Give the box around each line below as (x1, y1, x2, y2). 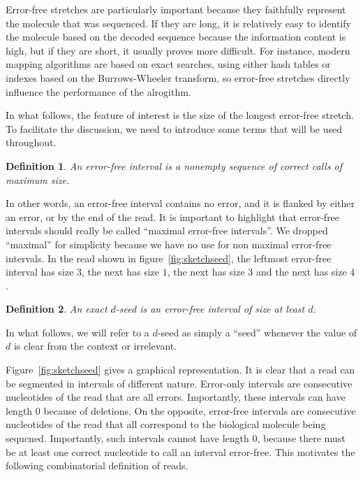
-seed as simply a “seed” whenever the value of (157, 325, 357, 339)
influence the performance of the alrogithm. (6, 84, 191, 99)
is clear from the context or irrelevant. (13, 339, 177, 353)
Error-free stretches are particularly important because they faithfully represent (6, 2, 346, 16)
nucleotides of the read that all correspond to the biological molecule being (6, 417, 326, 432)
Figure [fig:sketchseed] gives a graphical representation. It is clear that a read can (6, 362, 355, 377)
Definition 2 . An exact (6, 301, 108, 316)
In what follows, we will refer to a (6, 325, 149, 339)
